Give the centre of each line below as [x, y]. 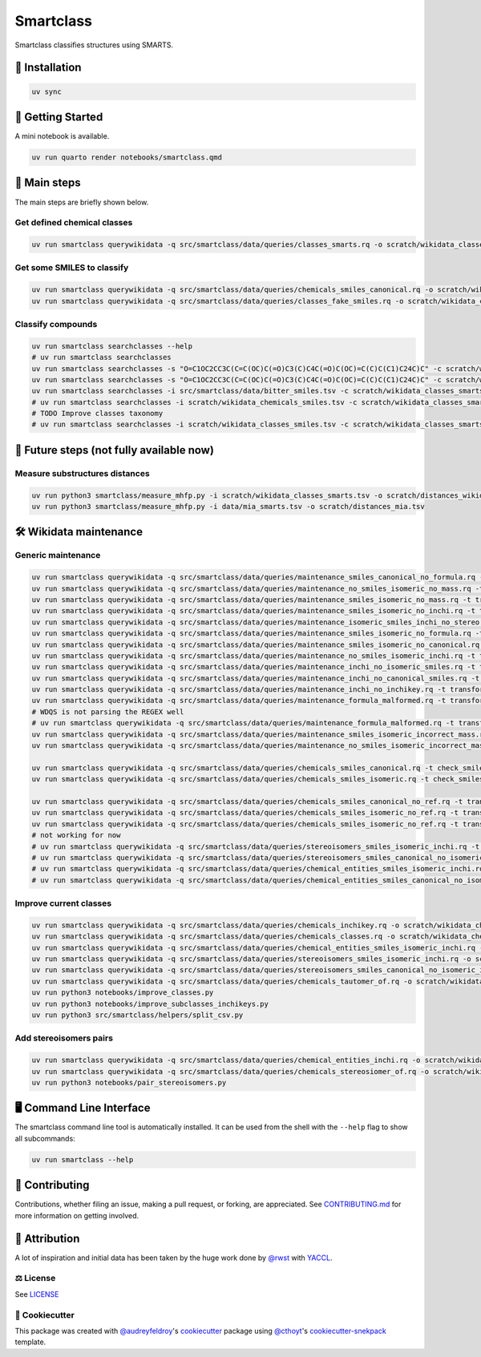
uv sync [46, 91]
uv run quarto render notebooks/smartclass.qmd [127, 158]
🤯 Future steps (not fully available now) [114, 450]
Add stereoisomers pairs [64, 1038]
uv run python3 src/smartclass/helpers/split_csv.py [137, 1015]
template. [30, 1342]
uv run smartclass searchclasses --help [112, 346]
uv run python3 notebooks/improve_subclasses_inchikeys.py [150, 1004]
